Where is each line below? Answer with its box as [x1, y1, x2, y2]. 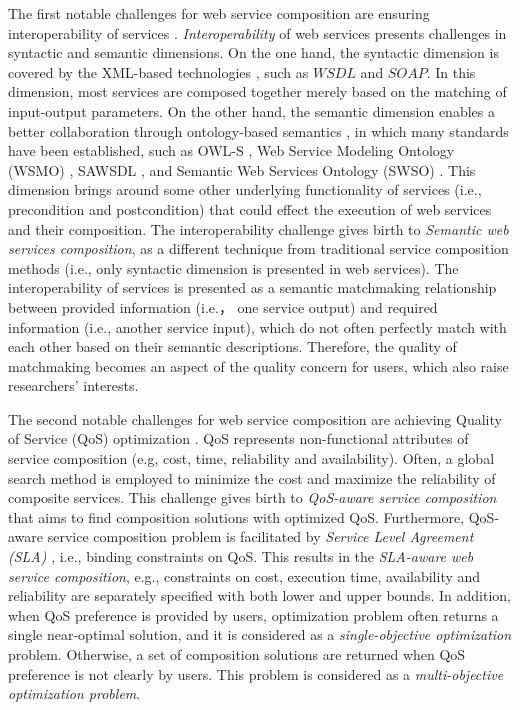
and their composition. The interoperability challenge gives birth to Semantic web [8, 218, 509, 239]
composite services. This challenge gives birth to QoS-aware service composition [8, 487, 497, 508]
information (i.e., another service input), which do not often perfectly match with [8, 316, 507, 337]
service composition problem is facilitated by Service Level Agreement [47, 526, 474, 547]
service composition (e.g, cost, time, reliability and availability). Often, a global [8, 448, 495, 469]
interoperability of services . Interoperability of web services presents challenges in [8, 22, 507, 43]
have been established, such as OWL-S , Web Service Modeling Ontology [8, 140, 455, 161]
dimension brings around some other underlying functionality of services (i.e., [8, 179, 482, 200]
